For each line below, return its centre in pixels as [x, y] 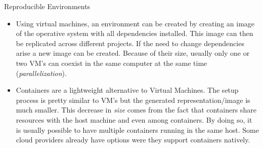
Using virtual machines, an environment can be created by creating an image [135, 23]
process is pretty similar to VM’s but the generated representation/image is [133, 100]
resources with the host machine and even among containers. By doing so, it [134, 119]
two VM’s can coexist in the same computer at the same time [112, 63]
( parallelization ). [41, 73]
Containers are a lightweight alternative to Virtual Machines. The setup [127, 90]
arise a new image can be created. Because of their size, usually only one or [133, 53]
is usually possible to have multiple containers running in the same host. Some [137, 129]
